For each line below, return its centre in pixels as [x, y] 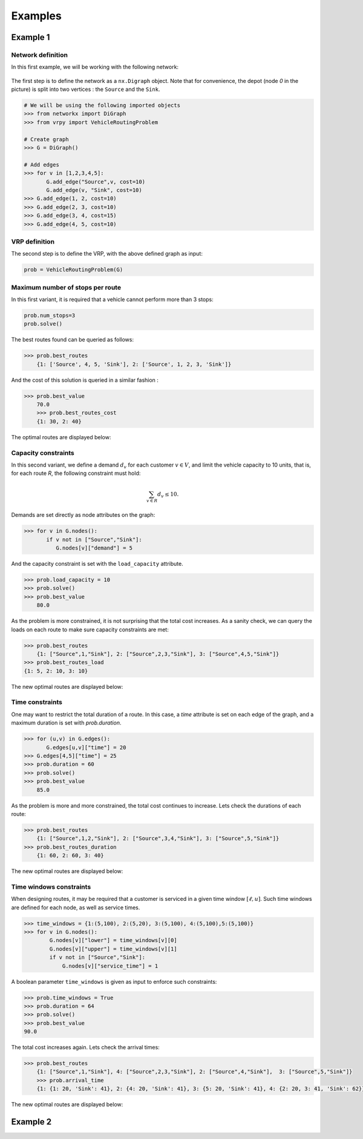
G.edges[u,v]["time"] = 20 [86, 747]
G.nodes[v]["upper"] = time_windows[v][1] [113, 949]
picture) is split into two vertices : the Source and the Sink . [86, 89]
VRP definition [33, 241]
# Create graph [46, 139]
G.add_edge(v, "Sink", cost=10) [94, 190]
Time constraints [37, 702]
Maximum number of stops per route [66, 287]
